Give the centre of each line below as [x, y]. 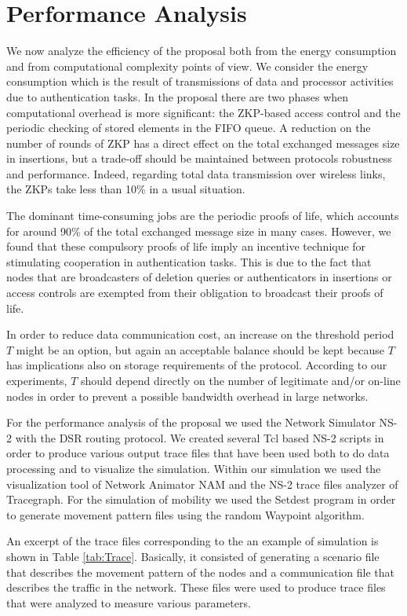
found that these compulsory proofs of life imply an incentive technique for [186, 246]
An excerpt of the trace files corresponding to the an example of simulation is [193, 541]
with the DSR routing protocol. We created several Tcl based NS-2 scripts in [200, 437]
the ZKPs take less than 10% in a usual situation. [126, 189]
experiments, [37, 380]
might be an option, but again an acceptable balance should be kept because [200, 349]
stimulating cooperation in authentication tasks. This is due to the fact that [189, 261]
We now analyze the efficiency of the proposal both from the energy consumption [202, 51]
